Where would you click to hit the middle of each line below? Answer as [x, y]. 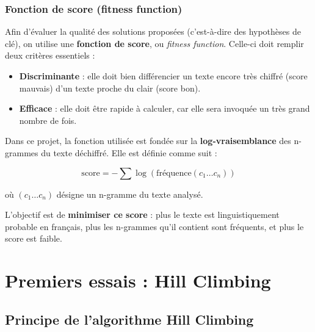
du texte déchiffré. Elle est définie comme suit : [129, 152]
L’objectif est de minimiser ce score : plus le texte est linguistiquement [142, 215]
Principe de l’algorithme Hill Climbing [129, 319]
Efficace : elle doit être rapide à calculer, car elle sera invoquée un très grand [165, 108]
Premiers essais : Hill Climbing [138, 280]
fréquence [174, 173]
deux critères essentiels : [50, 55]
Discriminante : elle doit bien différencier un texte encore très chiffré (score [163, 76]
